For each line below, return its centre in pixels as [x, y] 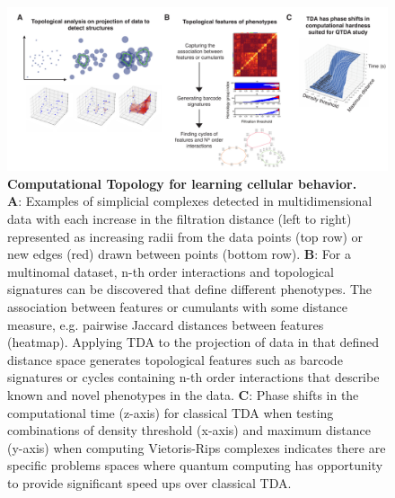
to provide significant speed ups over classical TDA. [149, 482]
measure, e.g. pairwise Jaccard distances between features [166, 324]
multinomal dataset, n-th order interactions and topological [171, 271]
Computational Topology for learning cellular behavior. [182, 183]
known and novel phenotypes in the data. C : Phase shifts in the [183, 394]
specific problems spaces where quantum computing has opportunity [195, 465]
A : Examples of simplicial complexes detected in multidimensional [190, 201]
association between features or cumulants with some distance [177, 306]
